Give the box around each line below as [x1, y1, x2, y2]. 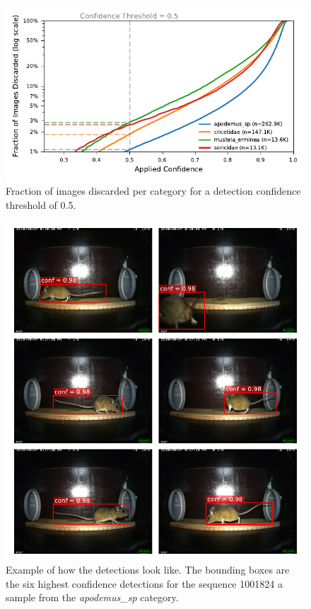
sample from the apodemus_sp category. [6, 590, 179, 605]
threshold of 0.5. [6, 197, 76, 212]
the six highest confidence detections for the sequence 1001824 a [6, 576, 283, 591]
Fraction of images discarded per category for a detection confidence [6, 183, 301, 198]
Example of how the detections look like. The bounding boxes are [6, 562, 290, 577]
